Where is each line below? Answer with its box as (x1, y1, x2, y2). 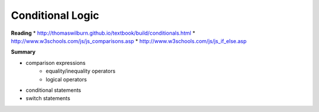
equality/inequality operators (45, 68, 116, 75)
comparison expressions (25, 59, 86, 66)
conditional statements (25, 86, 82, 94)
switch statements (25, 95, 70, 102)
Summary (11, 48, 35, 55)
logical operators (45, 75, 87, 83)
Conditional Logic (11, 9, 100, 22)
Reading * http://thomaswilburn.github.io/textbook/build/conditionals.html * (11, 29, 196, 37)
